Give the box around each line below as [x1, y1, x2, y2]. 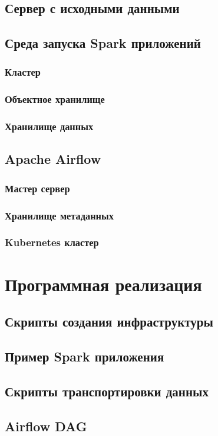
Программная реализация [5, 272, 202, 296]
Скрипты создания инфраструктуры [5, 312, 213, 331]
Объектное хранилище [5, 92, 105, 106]
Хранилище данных [5, 119, 94, 134]
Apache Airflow [5, 150, 101, 168]
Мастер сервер [5, 180, 70, 195]
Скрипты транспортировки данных [5, 382, 209, 400]
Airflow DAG [5, 416, 87, 435]
